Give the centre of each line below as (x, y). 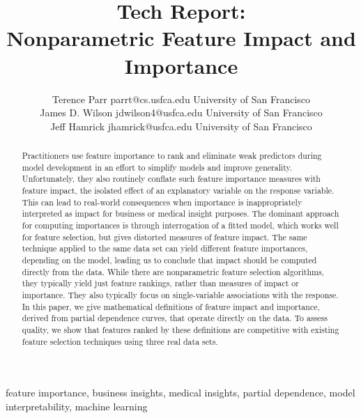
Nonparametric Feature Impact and (181, 38)
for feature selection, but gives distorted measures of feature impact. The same (164, 237)
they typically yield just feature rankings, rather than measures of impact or (160, 283)
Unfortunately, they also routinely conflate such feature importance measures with (171, 179)
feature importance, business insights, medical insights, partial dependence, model (180, 393)
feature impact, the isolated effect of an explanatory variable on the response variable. (178, 191)
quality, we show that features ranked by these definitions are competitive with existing (180, 329)
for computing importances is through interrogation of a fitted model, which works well (180, 225)
